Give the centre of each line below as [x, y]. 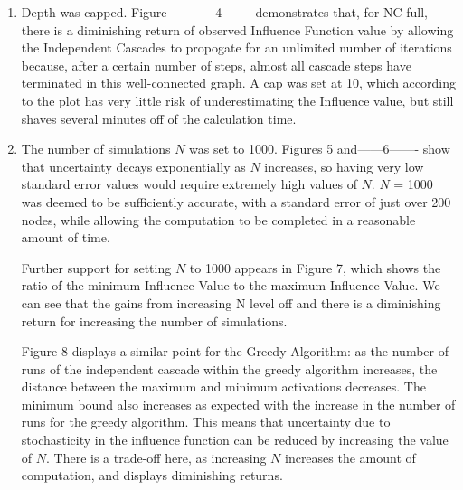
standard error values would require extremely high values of [189, 184]
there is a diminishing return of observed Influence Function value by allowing [237, 29]
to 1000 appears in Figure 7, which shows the [315, 267]
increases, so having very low [344, 166]
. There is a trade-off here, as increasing [156, 457]
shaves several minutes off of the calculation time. [159, 118]
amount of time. [66, 237]
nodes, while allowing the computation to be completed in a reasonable [218, 219]
